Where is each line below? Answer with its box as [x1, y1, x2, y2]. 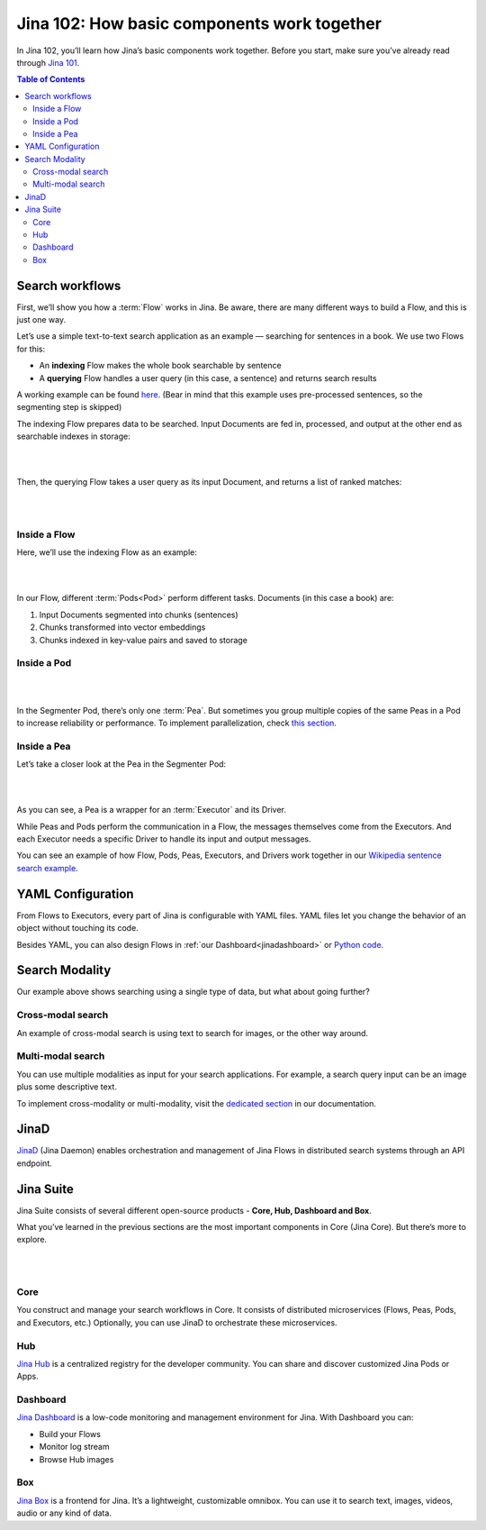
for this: [16, 343, 46, 354]
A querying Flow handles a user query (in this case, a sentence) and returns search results [39, 372, 377, 383]
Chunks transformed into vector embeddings [39, 622, 206, 633]
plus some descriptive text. [16, 1081, 117, 1092]
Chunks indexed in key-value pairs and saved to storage [39, 634, 247, 645]
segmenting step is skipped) [16, 402, 122, 413]
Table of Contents [16, 74, 85, 85]
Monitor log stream [39, 1442, 110, 1453]
